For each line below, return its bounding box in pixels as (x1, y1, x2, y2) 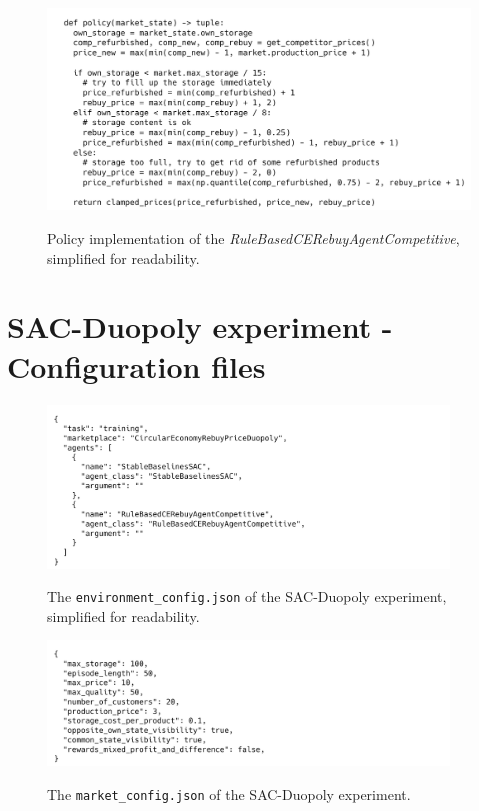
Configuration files (7, 345, 266, 386)
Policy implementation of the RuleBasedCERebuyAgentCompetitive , (47, 228, 460, 249)
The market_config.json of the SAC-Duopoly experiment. (47, 783, 411, 804)
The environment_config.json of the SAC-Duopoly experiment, (47, 586, 447, 607)
